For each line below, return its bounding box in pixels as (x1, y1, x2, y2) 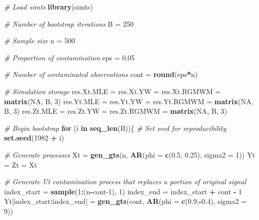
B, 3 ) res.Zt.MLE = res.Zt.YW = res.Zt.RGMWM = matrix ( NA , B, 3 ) (4, 106, 227, 116)
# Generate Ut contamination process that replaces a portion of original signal (4, 176, 246, 187)
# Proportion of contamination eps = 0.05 (4, 52, 135, 62)
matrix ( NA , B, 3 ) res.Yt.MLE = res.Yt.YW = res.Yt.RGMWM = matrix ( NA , (4, 96, 253, 106)
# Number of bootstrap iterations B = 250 (4, 18, 134, 29)
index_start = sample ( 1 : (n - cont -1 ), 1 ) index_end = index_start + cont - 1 (4, 186, 242, 196)
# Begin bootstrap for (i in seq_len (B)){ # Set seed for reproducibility (4, 122, 226, 133)
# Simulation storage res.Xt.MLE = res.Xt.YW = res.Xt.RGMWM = (4, 86, 221, 96)
